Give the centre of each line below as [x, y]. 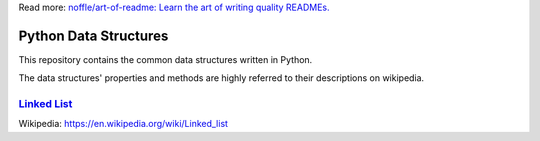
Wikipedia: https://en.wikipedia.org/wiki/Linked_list [123, 124]
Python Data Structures [93, 35]
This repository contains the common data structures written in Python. [165, 59]
